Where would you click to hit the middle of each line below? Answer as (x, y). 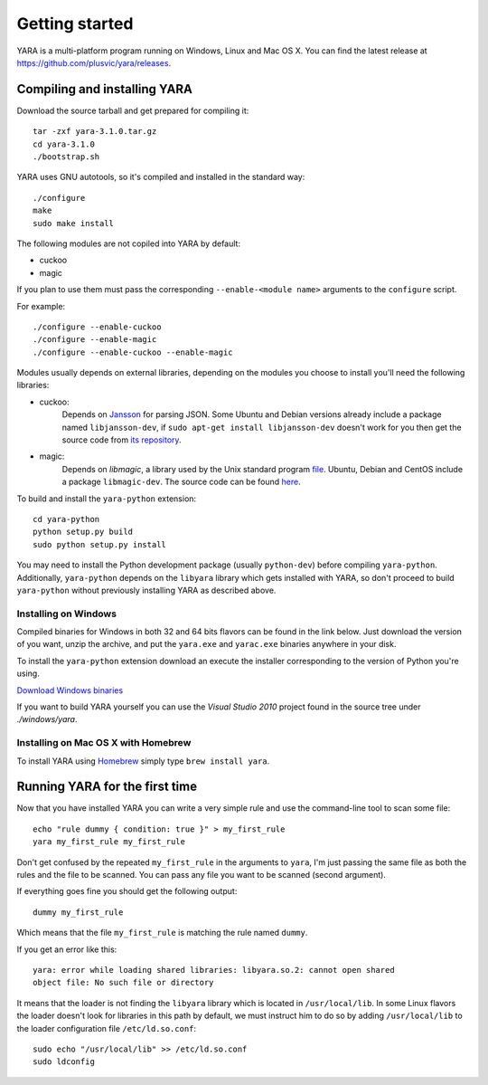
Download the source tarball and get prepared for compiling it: (133, 110)
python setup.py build (83, 532)
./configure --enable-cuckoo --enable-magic (133, 352)
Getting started (75, 24)
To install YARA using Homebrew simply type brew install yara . (143, 761)
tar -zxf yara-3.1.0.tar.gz (95, 132)
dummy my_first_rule (78, 912)
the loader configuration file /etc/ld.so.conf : (107, 1028)
